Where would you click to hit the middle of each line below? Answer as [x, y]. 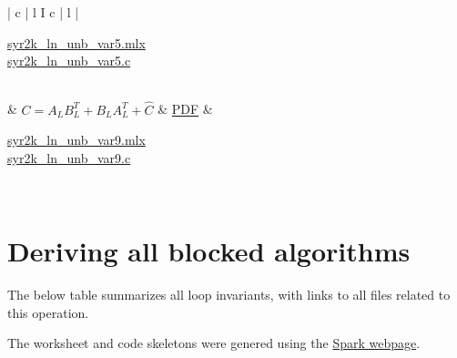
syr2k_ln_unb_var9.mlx [76, 140]
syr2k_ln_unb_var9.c [69, 157]
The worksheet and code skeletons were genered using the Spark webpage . [214, 343]
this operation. [48, 312]
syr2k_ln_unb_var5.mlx [76, 42]
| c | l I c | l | [43, 12]
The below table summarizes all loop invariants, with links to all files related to [229, 295]
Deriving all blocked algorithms [209, 251]
